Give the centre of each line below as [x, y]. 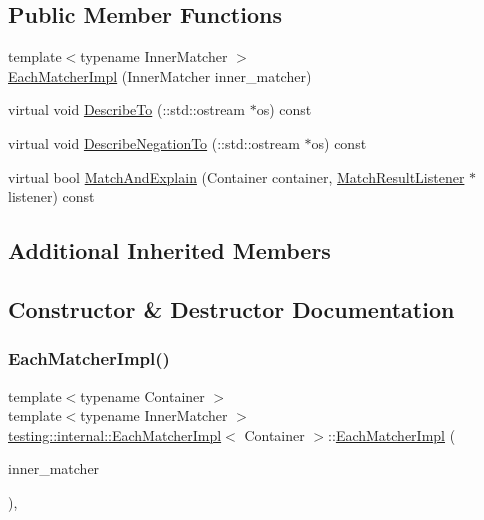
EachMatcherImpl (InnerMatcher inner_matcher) [160, 75]
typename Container [142, 395]
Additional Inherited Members [169, 250]
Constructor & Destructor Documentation [231, 308]
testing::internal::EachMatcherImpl [115, 434]
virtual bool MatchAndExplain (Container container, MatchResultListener [236, 176]
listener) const [51, 196]
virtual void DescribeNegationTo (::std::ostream [154, 142]
